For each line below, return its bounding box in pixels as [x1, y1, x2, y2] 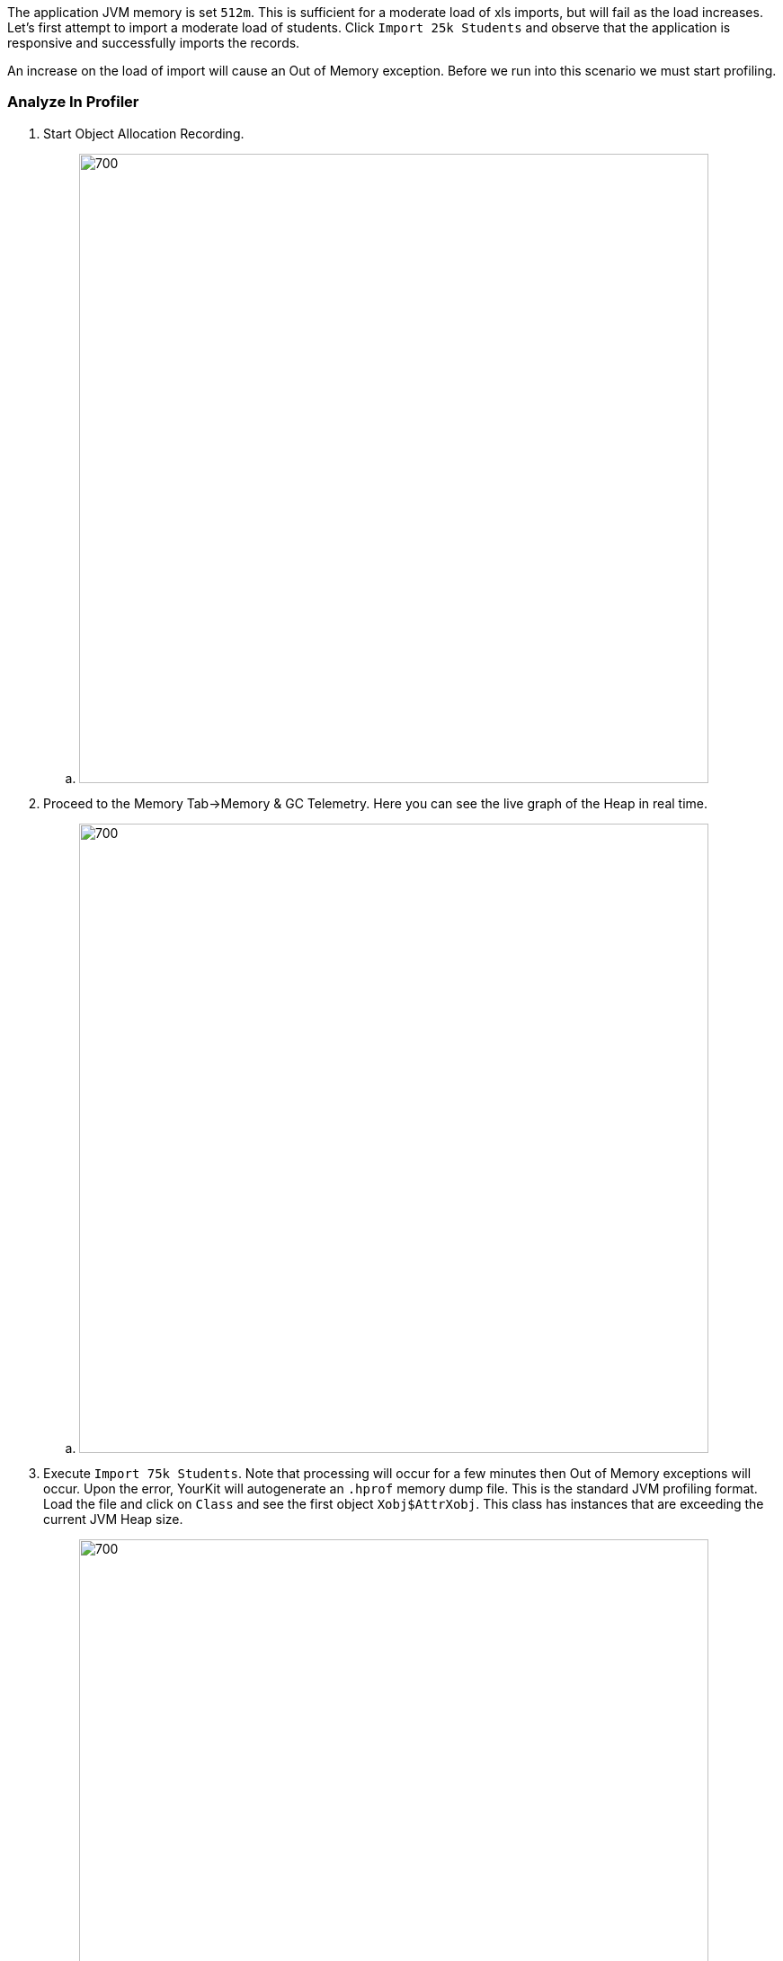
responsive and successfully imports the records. [7, 35, 300, 50]
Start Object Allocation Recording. [43, 125, 245, 141]
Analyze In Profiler [7, 93, 139, 111]
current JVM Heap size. [43, 1511, 183, 1527]
